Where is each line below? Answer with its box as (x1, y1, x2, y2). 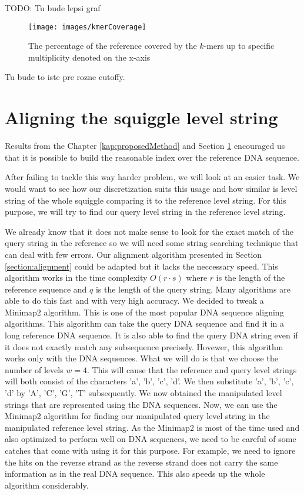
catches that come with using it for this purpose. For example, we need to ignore (5, 444, 296, 456)
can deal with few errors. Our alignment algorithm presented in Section (5, 248, 262, 260)
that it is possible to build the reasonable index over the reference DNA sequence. (5, 151, 299, 163)
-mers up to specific (203, 39, 275, 52)
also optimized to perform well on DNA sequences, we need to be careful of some (5, 433, 296, 445)
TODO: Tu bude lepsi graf (5, 2, 101, 14)
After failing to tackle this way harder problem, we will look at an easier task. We (5, 171, 300, 183)
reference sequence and (5, 283, 87, 295)
